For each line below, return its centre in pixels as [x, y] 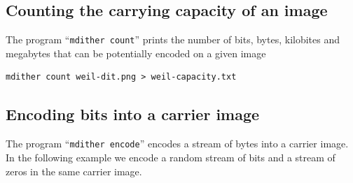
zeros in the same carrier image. [74, 171]
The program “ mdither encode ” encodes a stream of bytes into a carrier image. [177, 144]
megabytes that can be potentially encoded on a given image [136, 53]
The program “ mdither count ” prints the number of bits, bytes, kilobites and [173, 39]
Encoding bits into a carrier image [133, 114]
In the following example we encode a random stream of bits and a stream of [171, 157]
